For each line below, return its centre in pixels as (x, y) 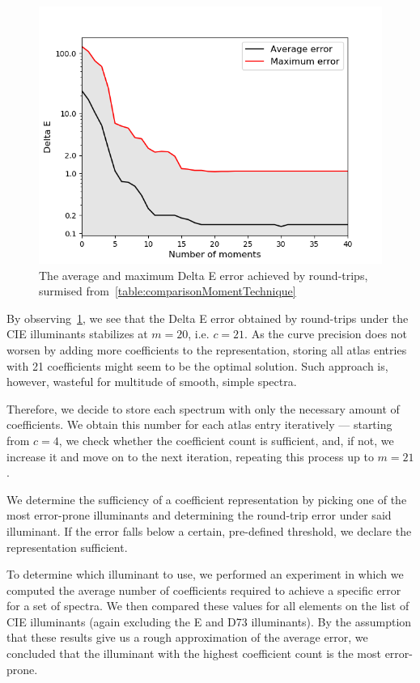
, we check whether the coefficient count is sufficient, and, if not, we (226, 440)
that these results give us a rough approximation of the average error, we (187, 637)
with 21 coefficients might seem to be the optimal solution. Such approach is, (197, 365)
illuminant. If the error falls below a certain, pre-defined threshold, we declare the (209, 530)
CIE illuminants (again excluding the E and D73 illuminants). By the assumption (209, 621)
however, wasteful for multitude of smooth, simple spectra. (152, 382)
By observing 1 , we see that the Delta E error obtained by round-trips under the (208, 318)
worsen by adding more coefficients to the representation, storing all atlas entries (207, 349)
